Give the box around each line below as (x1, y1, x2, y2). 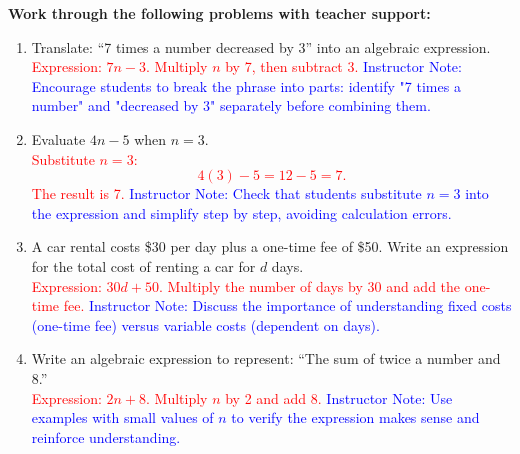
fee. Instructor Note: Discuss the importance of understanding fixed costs (63, 295, 512, 316)
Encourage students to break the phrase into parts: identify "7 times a (31, 75, 461, 96)
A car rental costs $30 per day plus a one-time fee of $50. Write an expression (31, 236, 509, 257)
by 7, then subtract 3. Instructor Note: (225, 56, 462, 77)
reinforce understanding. (31, 426, 181, 447)
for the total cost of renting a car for (31, 255, 256, 276)
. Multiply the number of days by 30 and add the (158, 275, 461, 296)
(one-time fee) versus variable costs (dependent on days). (31, 314, 380, 335)
